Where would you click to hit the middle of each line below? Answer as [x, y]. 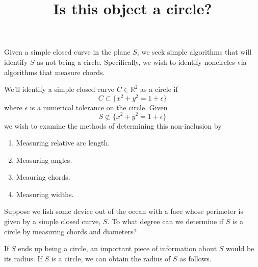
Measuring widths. [45, 194]
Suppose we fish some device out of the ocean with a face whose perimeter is [124, 211]
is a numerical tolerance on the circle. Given [99, 107]
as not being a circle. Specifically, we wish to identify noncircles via [142, 62]
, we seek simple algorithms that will [194, 52]
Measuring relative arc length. [63, 143]
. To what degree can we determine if [165, 221]
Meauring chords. [43, 177]
